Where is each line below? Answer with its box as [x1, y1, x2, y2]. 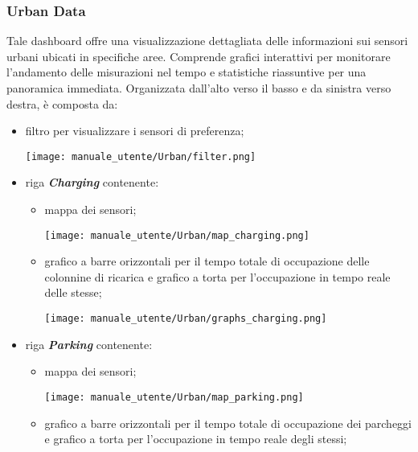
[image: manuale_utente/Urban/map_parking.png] [44, 391, 304, 403]
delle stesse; [44, 284, 102, 301]
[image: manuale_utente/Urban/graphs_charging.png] [44, 313, 327, 325]
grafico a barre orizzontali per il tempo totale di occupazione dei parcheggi [44, 414, 412, 431]
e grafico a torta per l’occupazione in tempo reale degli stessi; [44, 430, 347, 447]
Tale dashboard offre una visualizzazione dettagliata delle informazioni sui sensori [6, 32, 408, 49]
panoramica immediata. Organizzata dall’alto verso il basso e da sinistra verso [6, 80, 391, 96]
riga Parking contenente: [25, 335, 153, 352]
